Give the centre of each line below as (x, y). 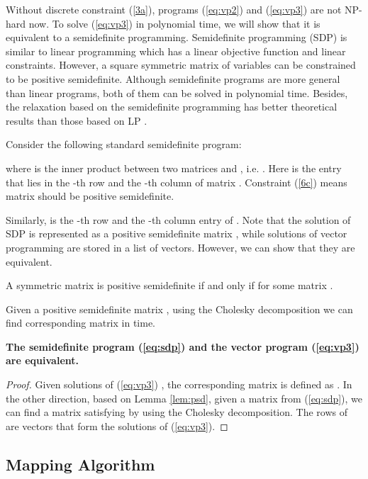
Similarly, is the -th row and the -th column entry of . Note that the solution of (178, 219)
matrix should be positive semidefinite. (90, 196)
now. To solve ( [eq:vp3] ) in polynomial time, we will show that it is (174, 23)
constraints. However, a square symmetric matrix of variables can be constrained (181, 65)
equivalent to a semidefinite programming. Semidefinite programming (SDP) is (177, 37)
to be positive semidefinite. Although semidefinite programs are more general (173, 78)
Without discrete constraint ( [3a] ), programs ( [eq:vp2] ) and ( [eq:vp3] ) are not (174, 9)
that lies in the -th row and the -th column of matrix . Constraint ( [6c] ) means (177, 182)
